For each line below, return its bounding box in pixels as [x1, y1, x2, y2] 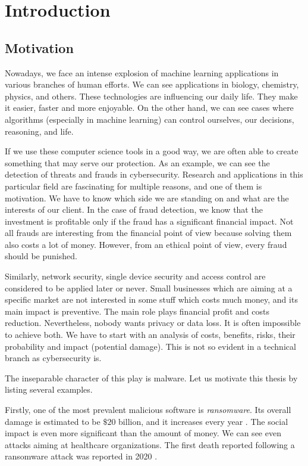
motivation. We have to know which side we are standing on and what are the [5, 191, 289, 204]
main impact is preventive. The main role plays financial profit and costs [5, 305, 269, 317]
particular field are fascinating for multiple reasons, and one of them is [5, 179, 262, 192]
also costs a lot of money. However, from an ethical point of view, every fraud [5, 238, 287, 250]
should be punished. [5, 250, 77, 262]
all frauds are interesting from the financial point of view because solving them [5, 226, 292, 239]
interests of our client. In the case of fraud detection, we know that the [5, 203, 263, 216]
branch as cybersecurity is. [5, 352, 102, 364]
